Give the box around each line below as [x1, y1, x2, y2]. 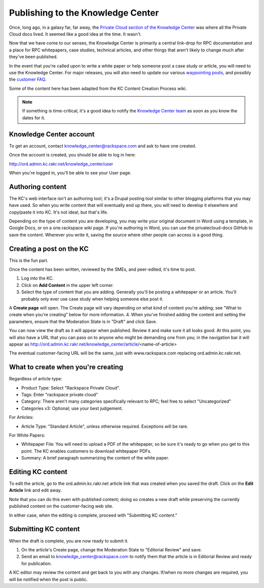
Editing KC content [9, 468, 68, 476]
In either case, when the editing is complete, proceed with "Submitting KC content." [9, 512, 177, 518]
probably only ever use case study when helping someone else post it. [21, 296, 164, 302]
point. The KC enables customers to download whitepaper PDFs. [21, 448, 152, 454]
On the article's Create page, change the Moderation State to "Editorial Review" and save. [21, 546, 202, 552]
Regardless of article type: [9, 376, 63, 382]
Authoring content [9, 182, 67, 191]
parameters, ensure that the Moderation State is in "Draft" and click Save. [9, 318, 157, 325]
